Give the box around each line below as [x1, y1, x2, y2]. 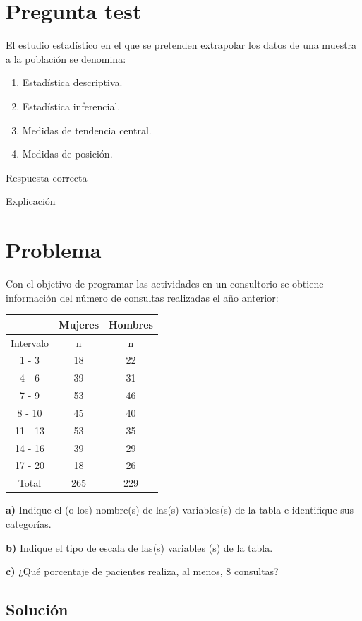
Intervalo [11, 335, 49, 350]
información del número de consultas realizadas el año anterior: [6, 290, 279, 304]
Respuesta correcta [6, 170, 88, 184]
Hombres [109, 317, 153, 331]
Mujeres [59, 317, 99, 331]
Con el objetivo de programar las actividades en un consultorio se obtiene [6, 276, 324, 290]
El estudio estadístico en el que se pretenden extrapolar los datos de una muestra [6, 37, 357, 52]
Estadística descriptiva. [22, 75, 123, 90]
